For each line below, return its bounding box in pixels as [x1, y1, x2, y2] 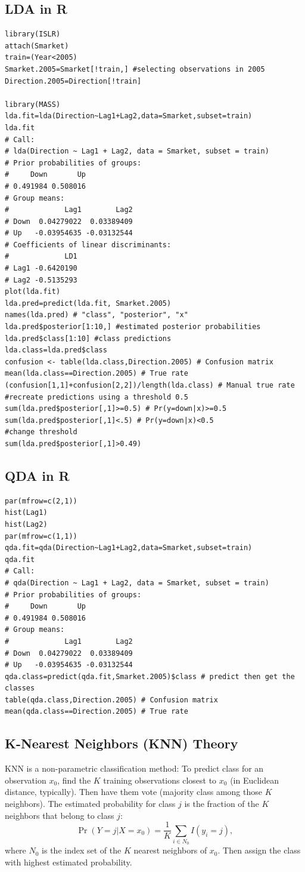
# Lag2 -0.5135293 [5, 275, 77, 284]
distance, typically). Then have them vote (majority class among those [5, 785, 262, 798]
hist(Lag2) [5, 520, 48, 529]
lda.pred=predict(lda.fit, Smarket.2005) [5, 299, 172, 308]
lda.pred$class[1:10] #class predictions [5, 334, 172, 343]
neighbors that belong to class [5, 809, 114, 821]
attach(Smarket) [5, 41, 69, 50]
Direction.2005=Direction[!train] [5, 76, 142, 85]
